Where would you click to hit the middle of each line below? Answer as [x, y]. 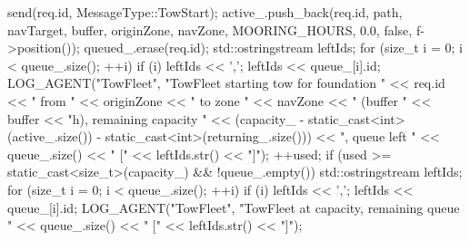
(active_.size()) [50, 136]
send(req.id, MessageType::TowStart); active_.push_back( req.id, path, [205, 12]
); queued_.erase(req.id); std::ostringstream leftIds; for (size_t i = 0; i [267, 48]
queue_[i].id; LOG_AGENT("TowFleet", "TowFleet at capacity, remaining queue [234, 207]
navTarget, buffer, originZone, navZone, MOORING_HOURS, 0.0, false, [210, 29]
